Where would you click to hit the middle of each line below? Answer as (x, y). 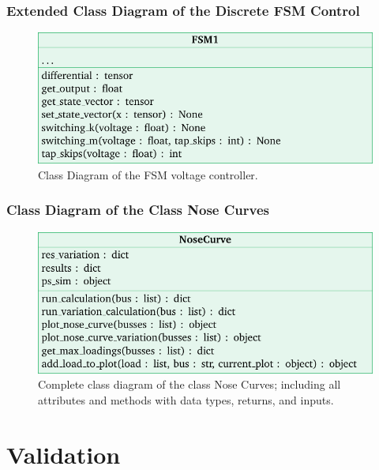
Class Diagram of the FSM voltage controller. (148, 174)
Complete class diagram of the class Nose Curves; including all (189, 384)
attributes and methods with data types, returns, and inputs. (186, 399)
